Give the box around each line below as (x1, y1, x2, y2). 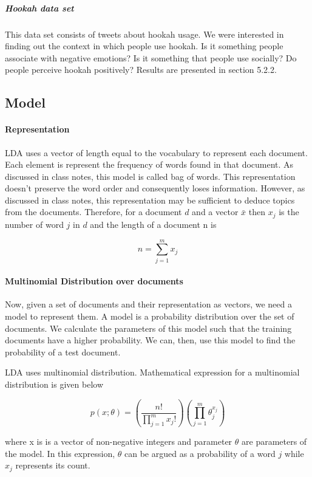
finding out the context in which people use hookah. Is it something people (5, 39, 283, 52)
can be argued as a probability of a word (124, 447, 276, 459)
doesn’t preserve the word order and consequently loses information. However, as (5, 182, 305, 194)
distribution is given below (5, 378, 103, 391)
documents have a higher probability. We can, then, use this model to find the (5, 334, 296, 346)
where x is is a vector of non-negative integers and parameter (5, 435, 232, 448)
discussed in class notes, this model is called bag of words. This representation (5, 170, 296, 182)
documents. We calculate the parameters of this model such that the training (5, 321, 292, 334)
